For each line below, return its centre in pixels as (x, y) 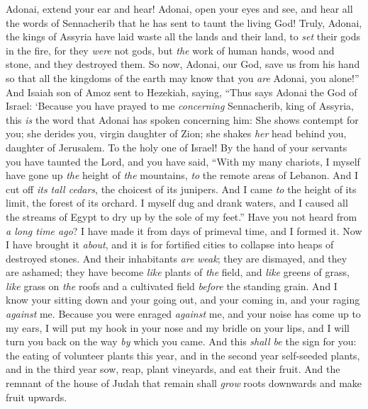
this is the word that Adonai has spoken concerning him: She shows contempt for (182, 119)
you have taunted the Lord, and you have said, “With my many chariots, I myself (183, 161)
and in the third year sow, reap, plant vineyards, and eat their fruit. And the (173, 369)
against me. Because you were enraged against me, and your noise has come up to (183, 314)
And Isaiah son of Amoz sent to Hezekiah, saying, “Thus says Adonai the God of (182, 92)
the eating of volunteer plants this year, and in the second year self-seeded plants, (183, 355)
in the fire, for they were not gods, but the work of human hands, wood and (170, 50)
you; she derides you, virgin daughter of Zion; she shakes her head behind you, (176, 133)
